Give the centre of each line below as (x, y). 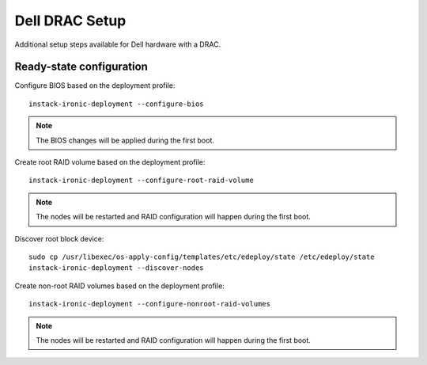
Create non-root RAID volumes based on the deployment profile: (119, 286)
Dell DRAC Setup (70, 21)
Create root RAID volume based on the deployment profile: (110, 162)
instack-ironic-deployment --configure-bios (117, 104)
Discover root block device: (59, 238)
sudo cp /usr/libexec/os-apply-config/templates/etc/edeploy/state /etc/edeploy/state (202, 257)
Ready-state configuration (81, 67)
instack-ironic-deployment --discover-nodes (117, 268)
